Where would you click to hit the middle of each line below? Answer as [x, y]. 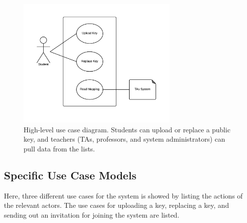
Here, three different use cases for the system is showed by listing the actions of [123, 195]
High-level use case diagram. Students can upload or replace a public [127, 129]
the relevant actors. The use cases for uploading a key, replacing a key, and [117, 205]
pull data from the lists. [59, 148]
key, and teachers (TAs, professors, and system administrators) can [124, 139]
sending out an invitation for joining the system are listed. [92, 214]
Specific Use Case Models [70, 175]
